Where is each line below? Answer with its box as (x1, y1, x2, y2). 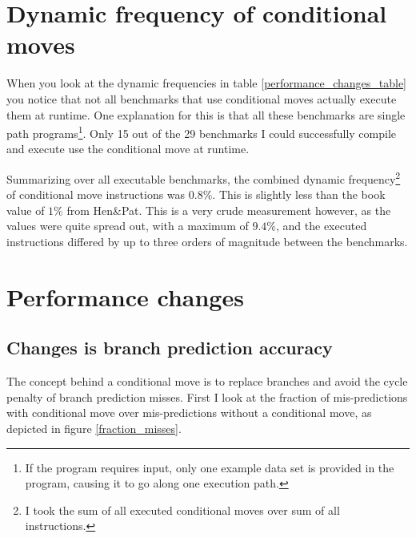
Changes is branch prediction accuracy (6, 335, 333, 360)
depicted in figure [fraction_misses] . (6, 419, 182, 436)
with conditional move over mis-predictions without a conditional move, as (6, 404, 372, 421)
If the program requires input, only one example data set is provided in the (25, 459, 394, 475)
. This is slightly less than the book (212, 186, 386, 203)
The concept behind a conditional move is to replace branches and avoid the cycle (6, 373, 408, 390)
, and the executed (276, 217, 367, 234)
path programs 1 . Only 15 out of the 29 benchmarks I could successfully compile (6, 123, 397, 141)
